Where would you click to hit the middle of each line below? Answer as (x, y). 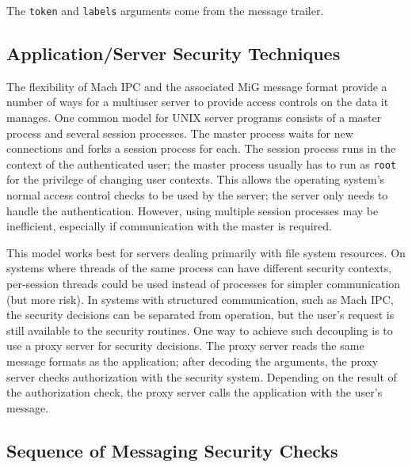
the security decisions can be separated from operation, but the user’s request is (200, 315)
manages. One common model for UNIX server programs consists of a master (194, 118)
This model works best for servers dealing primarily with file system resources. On (206, 252)
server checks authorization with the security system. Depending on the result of (202, 376)
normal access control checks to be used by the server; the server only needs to (197, 195)
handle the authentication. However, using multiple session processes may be (193, 210)
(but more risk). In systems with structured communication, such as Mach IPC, (200, 299)
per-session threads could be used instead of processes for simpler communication (204, 284)
